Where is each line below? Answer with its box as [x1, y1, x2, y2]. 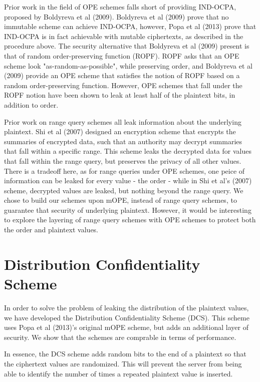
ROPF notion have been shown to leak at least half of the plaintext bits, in [4, 90, 235, 100]
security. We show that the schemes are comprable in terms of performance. [4, 331, 236, 342]
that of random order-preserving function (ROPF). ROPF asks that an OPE [4, 50, 239, 61]
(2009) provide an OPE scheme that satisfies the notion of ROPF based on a [4, 70, 240, 81]
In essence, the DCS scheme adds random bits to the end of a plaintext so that [4, 348, 246, 359]
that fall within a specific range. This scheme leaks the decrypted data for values [4, 146, 251, 156]
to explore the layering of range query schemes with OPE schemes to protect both [4, 214, 256, 225]
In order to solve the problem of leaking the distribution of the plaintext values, [4, 302, 249, 312]
